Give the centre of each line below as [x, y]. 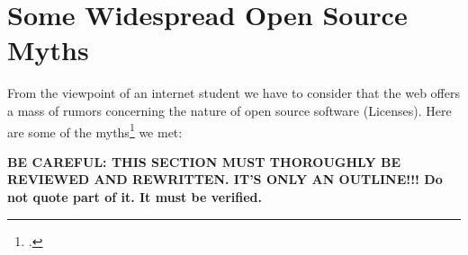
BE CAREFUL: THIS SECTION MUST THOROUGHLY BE [204, 161]
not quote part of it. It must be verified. [135, 196]
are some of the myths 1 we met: [95, 130]
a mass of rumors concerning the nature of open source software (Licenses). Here [229, 110]
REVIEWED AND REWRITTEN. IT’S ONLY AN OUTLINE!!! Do [225, 179]
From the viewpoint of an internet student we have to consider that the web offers [234, 93]
